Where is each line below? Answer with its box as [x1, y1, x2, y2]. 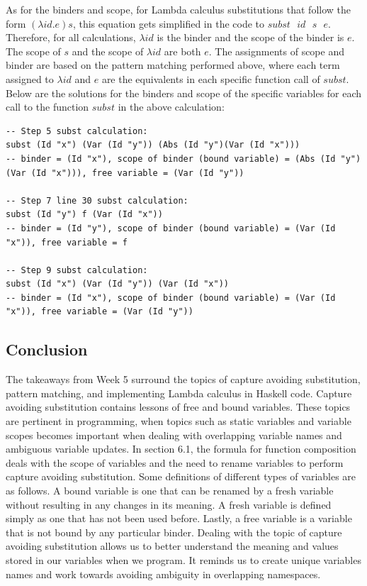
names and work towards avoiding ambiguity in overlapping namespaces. [6, 566, 321, 581]
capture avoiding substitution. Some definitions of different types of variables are [6, 469, 356, 484]
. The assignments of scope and [208, 43, 344, 58]
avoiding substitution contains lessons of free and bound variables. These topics [6, 399, 351, 414]
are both [164, 43, 201, 58]
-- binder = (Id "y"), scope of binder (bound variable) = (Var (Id [6, 223, 336, 233]
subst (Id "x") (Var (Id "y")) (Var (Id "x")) [6, 279, 229, 289]
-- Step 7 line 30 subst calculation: [6, 195, 188, 206]
